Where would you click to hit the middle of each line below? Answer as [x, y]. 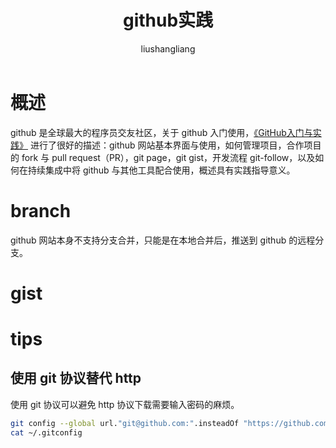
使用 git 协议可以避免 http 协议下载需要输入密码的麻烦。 [125, 404]
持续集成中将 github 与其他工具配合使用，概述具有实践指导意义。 [161, 170]
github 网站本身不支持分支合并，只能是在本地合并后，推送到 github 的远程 [163, 240]
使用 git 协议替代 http [76, 378]
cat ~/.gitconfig [46, 432]
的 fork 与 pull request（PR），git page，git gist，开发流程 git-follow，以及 [163, 157]
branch [41, 210]
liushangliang [168, 48]
